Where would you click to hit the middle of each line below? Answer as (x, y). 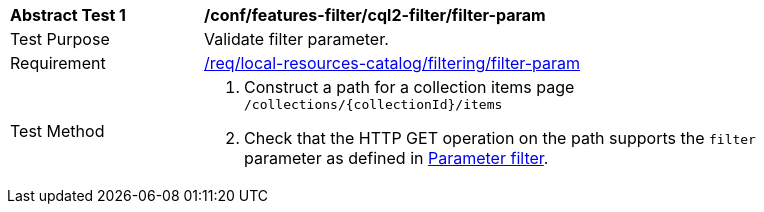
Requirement (58, 63)
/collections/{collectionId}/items (373, 104)
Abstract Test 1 (68, 15)
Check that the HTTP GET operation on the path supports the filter (500, 138)
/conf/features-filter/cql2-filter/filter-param (375, 15)
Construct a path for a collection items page (409, 87)
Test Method (57, 130)
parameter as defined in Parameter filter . (396, 158)
